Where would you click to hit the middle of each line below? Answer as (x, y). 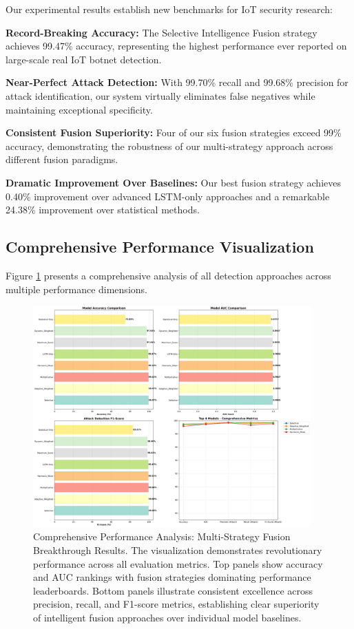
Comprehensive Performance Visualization (160, 247)
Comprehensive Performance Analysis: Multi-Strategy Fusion (162, 536)
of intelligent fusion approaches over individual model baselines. (167, 618)
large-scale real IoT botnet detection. (84, 59)
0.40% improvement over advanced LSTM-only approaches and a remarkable (168, 196)
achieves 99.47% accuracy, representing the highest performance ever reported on (176, 46)
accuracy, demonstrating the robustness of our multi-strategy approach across (169, 146)
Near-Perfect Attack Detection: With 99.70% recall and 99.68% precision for (177, 82)
